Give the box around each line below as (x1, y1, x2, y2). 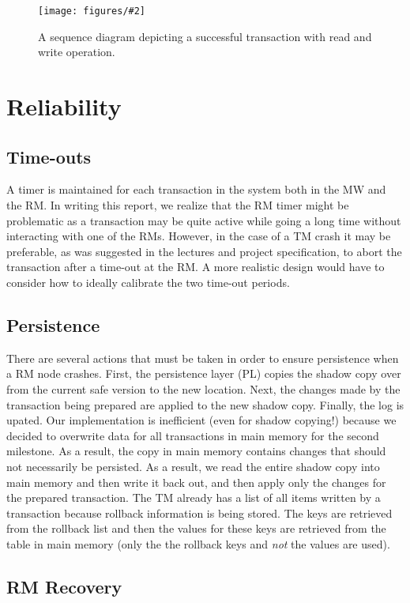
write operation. (38, 43, 115, 60)
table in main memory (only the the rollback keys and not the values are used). (6, 535, 390, 552)
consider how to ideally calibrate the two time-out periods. (6, 273, 290, 290)
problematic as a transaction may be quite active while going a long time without (6, 212, 401, 228)
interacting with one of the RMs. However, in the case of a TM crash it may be (6, 228, 391, 244)
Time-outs (6, 144, 92, 168)
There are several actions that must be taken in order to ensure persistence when (6, 349, 399, 366)
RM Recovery (6, 574, 122, 598)
